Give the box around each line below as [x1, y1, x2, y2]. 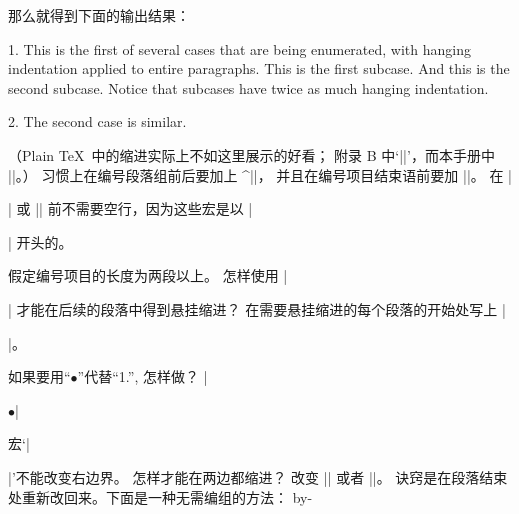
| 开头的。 [8, 231, 73, 252]
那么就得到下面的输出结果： [8, 5, 190, 25]
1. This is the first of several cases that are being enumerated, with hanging [8, 38, 471, 59]
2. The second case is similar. [8, 111, 187, 132]
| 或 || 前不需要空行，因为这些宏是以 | [8, 198, 253, 219]
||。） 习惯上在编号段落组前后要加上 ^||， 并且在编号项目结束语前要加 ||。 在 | [8, 164, 512, 185]
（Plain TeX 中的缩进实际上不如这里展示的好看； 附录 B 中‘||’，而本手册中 [8, 144, 495, 165]
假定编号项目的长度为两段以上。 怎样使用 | [8, 265, 288, 286]
